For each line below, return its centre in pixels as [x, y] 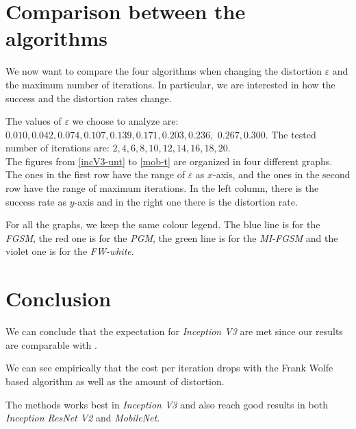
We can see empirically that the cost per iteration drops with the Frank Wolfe [169, 368]
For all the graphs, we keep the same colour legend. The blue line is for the [163, 224]
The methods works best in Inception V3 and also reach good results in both [167, 404]
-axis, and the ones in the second [282, 174]
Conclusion [59, 298]
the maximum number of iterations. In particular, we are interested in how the [170, 84]
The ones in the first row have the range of [95, 174]
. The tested [291, 134]
